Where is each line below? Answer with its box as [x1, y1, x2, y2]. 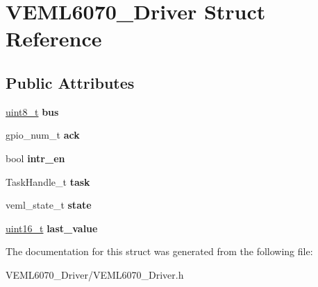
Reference [6, 24, 102, 53]
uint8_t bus [6, 104, 59, 119]
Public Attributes [6, 71, 135, 93]
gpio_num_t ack [6, 128, 80, 142]
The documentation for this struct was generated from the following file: [6, 244, 313, 259]
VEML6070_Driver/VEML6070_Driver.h [6, 267, 184, 281]
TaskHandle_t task [6, 174, 90, 189]
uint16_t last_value [6, 220, 98, 235]
